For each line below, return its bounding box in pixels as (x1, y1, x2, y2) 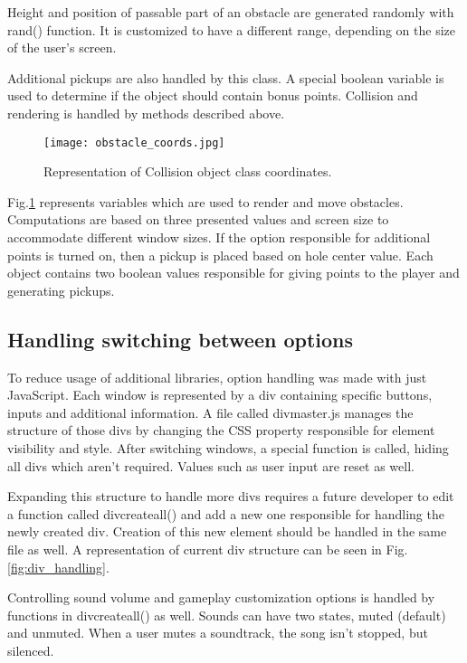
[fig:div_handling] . (7, 557, 110, 576)
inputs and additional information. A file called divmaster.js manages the (7, 403, 414, 421)
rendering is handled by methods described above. (7, 103, 285, 122)
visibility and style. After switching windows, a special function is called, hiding (7, 438, 449, 457)
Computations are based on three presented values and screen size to (7, 210, 389, 229)
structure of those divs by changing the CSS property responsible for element (7, 421, 435, 440)
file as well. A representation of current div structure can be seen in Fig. (7, 539, 408, 558)
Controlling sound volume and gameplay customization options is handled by (7, 588, 435, 607)
